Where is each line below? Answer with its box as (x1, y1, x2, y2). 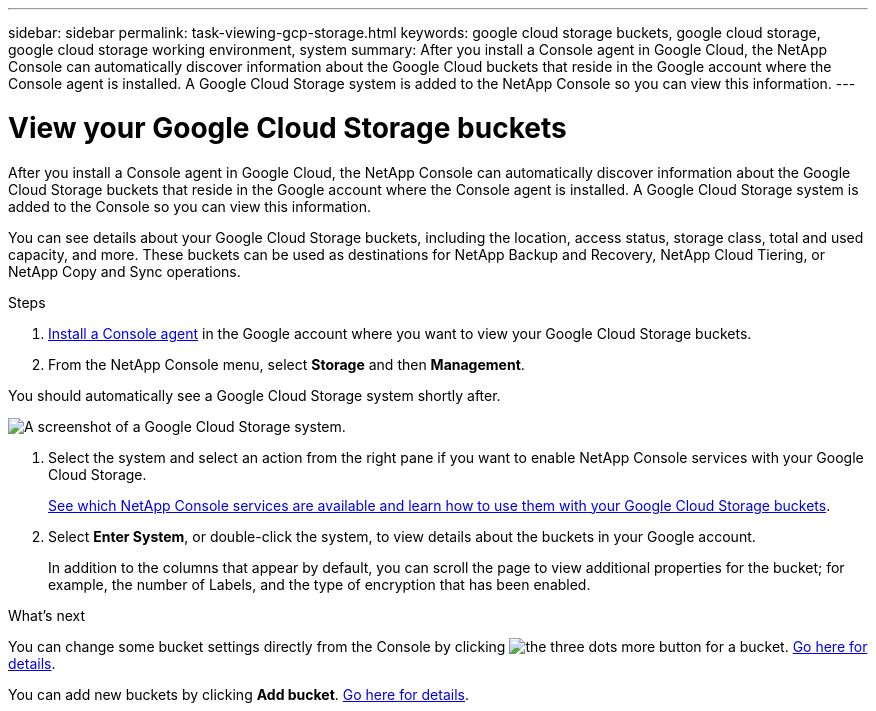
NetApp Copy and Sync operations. (8, 262, 241, 280)
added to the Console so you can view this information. (8, 197, 371, 215)
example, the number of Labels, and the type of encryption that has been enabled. (48, 575, 591, 593)
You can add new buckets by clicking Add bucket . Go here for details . (8, 685, 470, 703)
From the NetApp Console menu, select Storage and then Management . (48, 355, 525, 373)
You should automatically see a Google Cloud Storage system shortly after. (8, 386, 501, 404)
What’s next (8, 606, 86, 624)
